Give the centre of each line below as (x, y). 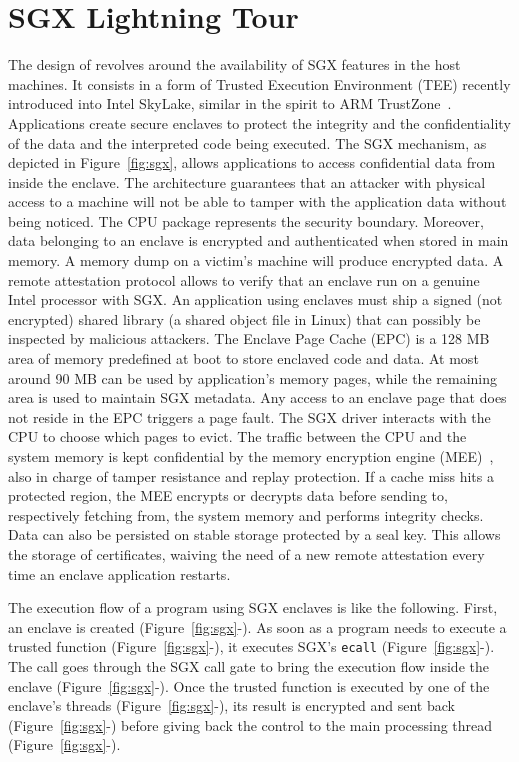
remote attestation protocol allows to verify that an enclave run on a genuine (244, 279)
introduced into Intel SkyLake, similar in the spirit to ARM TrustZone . (230, 103)
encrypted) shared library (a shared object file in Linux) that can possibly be (244, 318)
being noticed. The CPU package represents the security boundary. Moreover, (246, 220)
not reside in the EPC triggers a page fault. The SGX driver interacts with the (249, 416)
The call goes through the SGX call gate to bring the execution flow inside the (248, 666)
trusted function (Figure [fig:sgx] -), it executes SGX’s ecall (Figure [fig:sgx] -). (251, 646)
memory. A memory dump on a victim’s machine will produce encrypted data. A (256, 260)
